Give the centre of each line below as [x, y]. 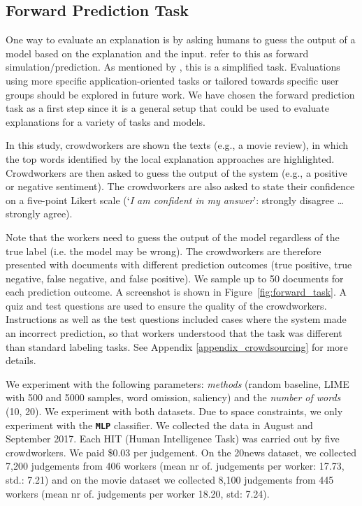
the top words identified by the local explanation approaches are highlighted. [170, 158]
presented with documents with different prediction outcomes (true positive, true [179, 265]
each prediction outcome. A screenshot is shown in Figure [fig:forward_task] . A [176, 292]
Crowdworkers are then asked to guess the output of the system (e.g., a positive [176, 172]
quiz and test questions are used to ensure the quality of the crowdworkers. [166, 305]
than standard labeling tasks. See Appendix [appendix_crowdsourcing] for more [177, 346]
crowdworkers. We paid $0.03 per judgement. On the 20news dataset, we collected [181, 452]
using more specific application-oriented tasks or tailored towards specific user [172, 80]
